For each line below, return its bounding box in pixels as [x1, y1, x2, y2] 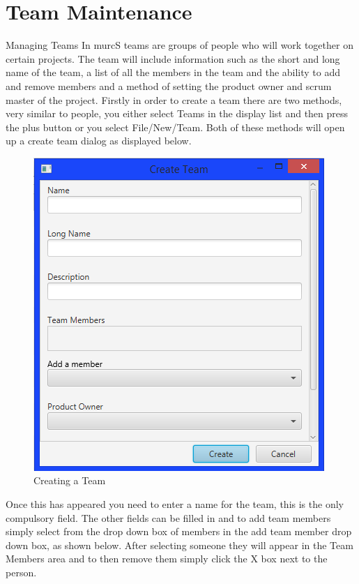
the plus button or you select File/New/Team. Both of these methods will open [6, 119, 345, 134]
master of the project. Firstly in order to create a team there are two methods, [6, 92, 342, 107]
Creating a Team [33, 473, 106, 488]
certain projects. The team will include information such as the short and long [6, 51, 340, 66]
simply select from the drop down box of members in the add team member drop [6, 524, 352, 539]
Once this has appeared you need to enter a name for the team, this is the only [6, 497, 344, 511]
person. [6, 565, 37, 580]
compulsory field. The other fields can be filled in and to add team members [6, 510, 331, 525]
